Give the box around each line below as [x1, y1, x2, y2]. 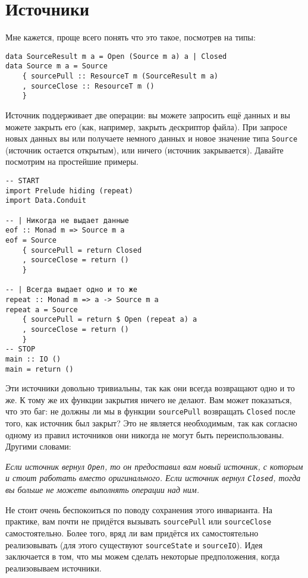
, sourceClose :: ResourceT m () [22, 81, 155, 90]
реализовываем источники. [5, 561, 102, 574]
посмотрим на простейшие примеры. [5, 155, 139, 168]
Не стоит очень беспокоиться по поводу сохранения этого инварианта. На [5, 503, 273, 516]
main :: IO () [5, 354, 61, 363]
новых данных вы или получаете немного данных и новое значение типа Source [5, 132, 298, 144]
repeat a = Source [5, 305, 78, 314]
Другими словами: [5, 440, 71, 453]
